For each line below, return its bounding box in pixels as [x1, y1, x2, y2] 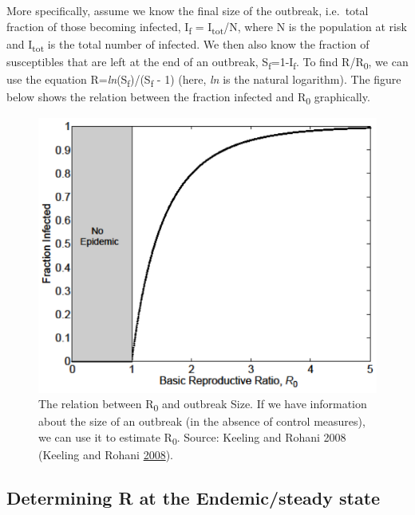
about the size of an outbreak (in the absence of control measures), [38, 413, 366, 430]
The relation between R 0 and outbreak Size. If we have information [38, 395, 367, 415]
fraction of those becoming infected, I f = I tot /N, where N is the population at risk [6, 18, 407, 37]
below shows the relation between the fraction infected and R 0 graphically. [6, 88, 370, 107]
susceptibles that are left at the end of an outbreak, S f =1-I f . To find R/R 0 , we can [6, 53, 409, 72]
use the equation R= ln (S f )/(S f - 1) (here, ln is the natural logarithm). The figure [6, 70, 401, 89]
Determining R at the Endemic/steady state [6, 486, 381, 510]
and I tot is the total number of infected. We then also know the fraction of [6, 35, 370, 54]
